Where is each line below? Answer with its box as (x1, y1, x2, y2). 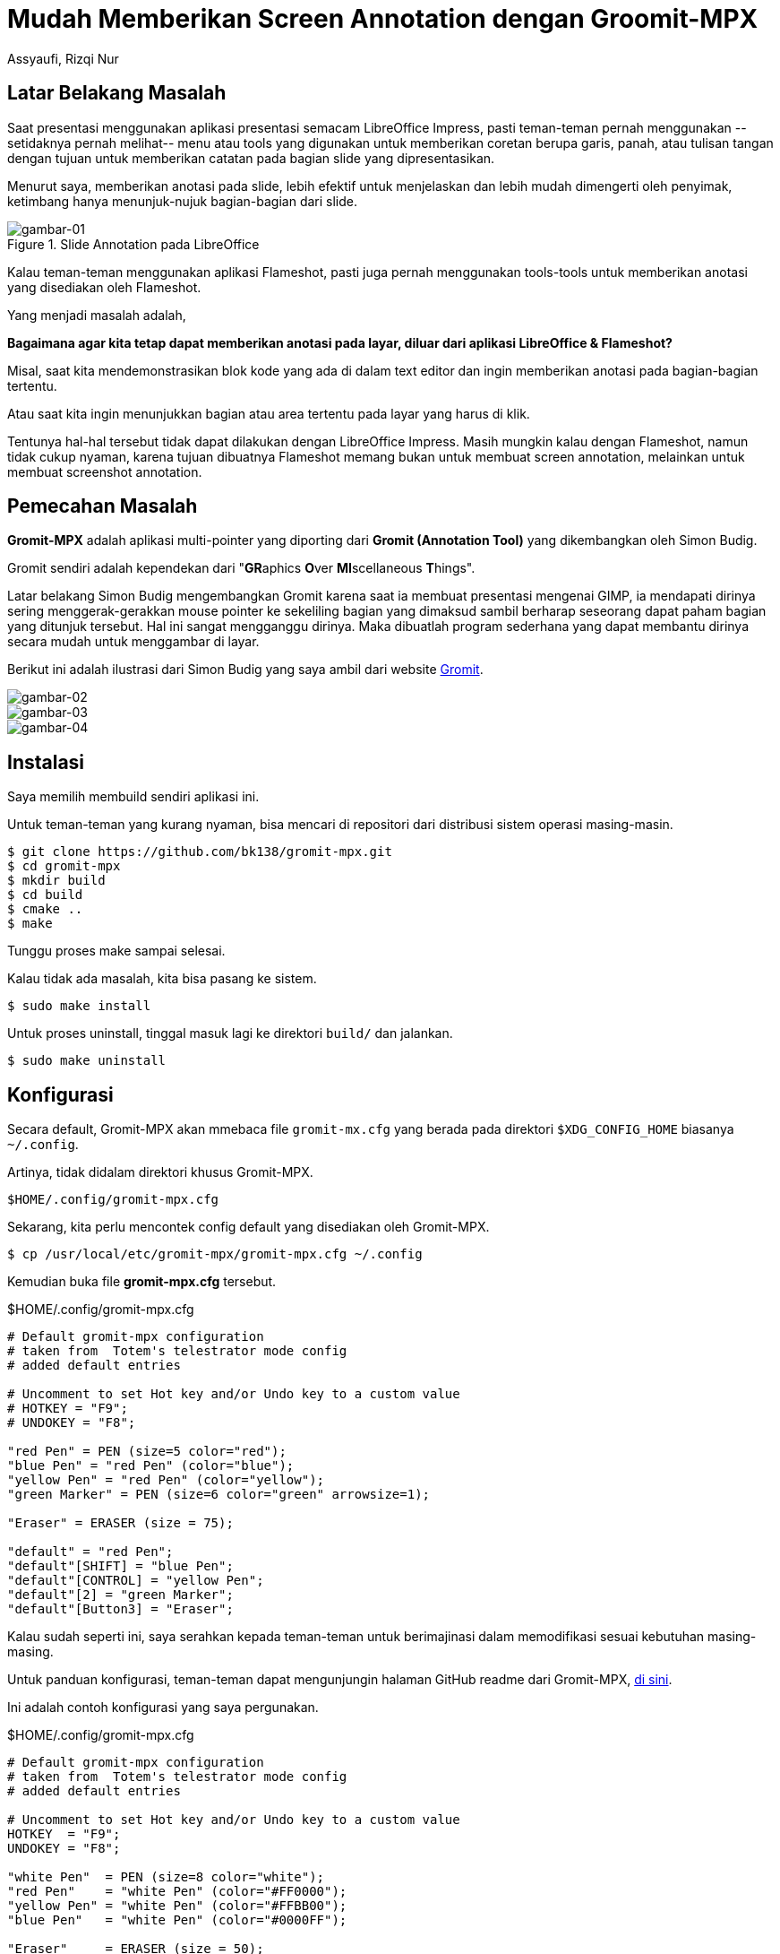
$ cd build (7, 887, 83, 903)
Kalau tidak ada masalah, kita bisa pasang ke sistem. (7, 971, 317, 987)
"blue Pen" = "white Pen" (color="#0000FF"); (7, 1913, 347, 1928)
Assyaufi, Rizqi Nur (7, 50, 119, 66)
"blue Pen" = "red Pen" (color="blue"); (7, 1458, 295, 1474)
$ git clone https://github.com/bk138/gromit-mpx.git (7, 844, 392, 860)
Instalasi (7, 750, 85, 774)
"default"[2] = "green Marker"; (7, 1587, 234, 1603)
